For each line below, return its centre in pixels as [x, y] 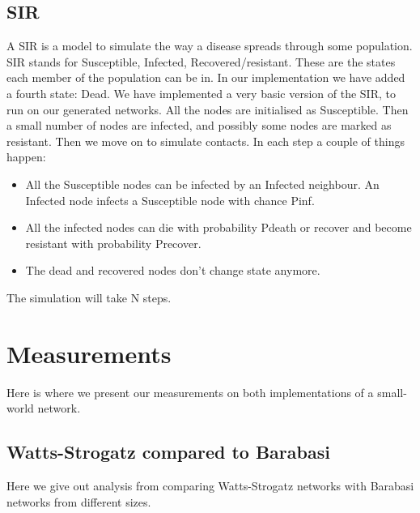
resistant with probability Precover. [113, 243]
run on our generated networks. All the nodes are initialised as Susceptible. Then [208, 109]
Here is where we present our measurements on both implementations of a [190, 392]
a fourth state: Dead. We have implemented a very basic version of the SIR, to [201, 93]
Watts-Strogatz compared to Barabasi [168, 452]
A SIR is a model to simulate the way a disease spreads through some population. [210, 46]
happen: [26, 157]
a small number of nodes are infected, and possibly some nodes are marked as [199, 125]
